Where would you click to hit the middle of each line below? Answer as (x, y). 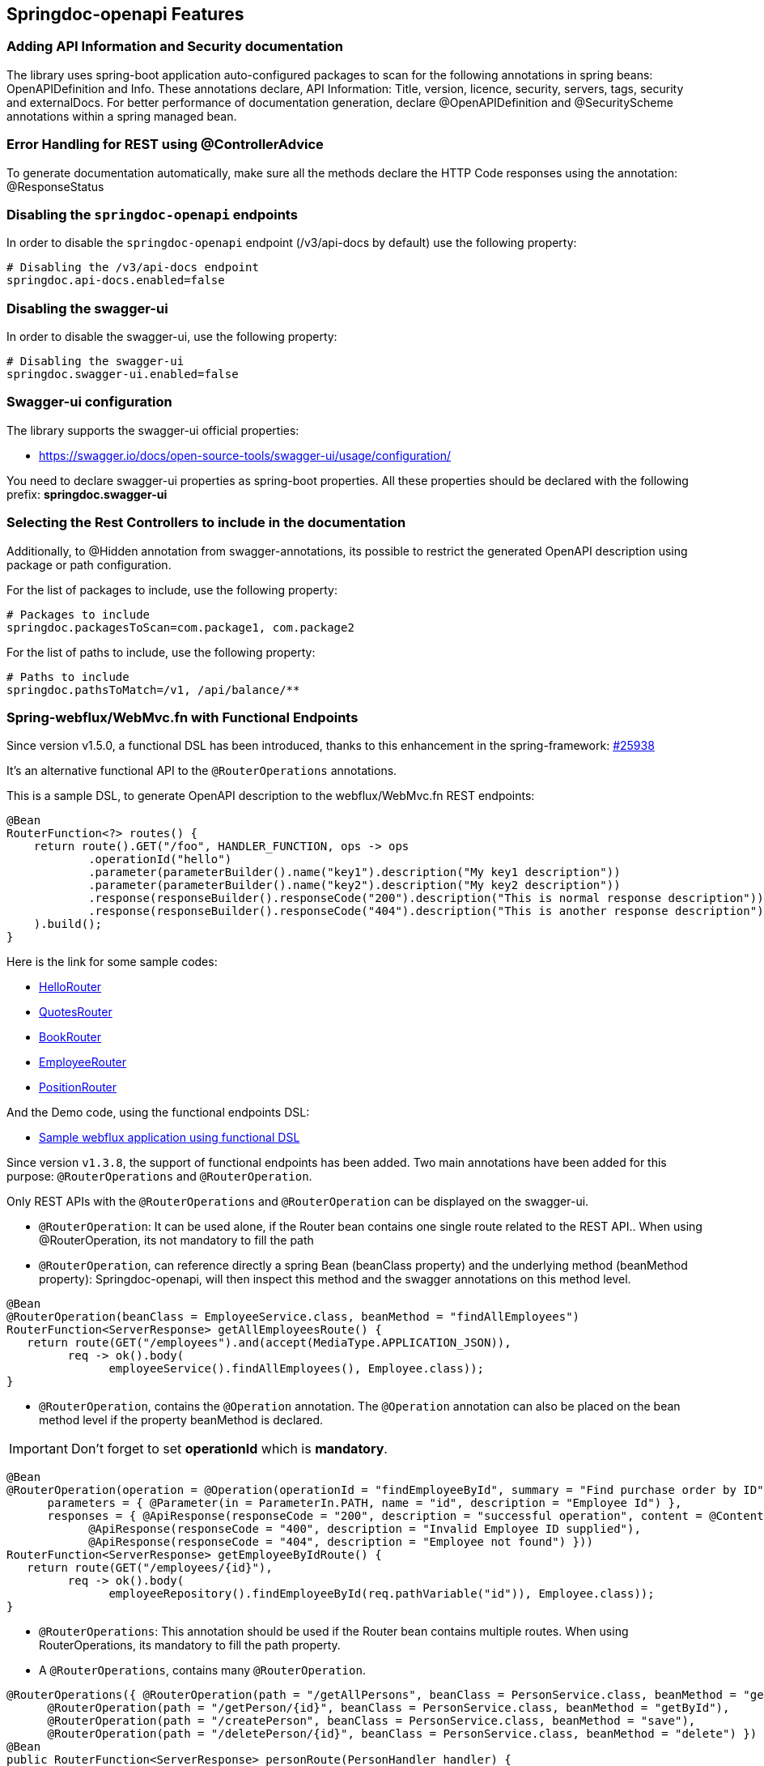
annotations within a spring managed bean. (122, 116)
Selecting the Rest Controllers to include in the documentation (206, 523)
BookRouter (70, 1037)
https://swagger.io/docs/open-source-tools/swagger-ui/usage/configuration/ (245, 455)
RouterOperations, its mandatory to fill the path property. (190, 1645)
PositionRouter (78, 1087)
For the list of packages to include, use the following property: (172, 589)
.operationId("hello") (160, 860)
